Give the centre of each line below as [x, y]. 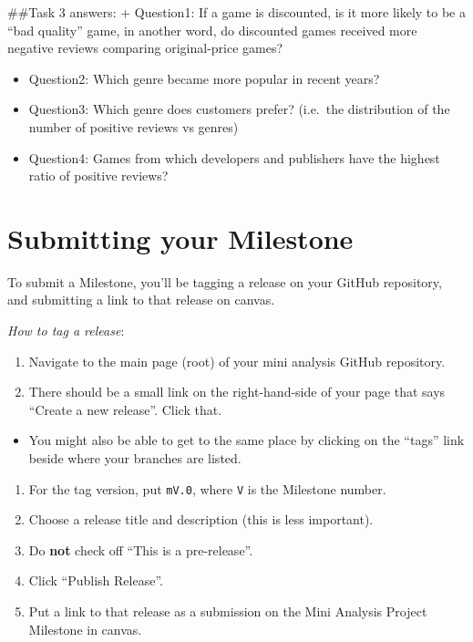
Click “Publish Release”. [96, 580]
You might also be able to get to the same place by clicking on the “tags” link [247, 440]
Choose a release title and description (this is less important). [201, 519]
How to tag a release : [66, 331]
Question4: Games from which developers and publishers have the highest [234, 157]
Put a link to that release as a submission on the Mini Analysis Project [228, 611]
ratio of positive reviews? [98, 176]
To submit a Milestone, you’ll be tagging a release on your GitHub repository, [225, 281]
